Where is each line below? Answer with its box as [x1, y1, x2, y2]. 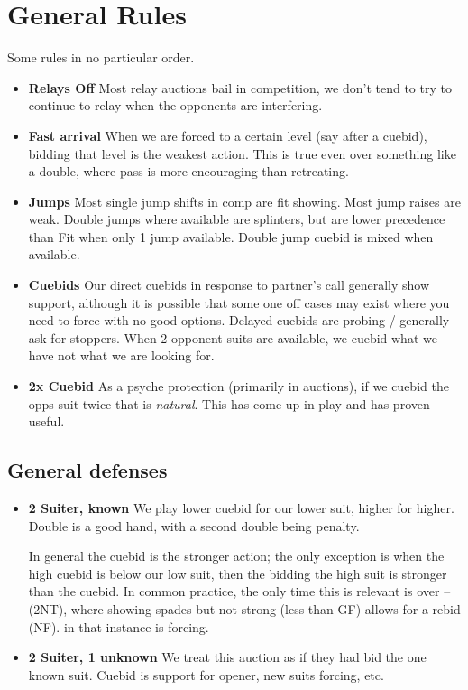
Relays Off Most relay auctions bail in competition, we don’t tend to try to [28, 78, 452, 97]
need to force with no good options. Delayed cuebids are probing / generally [28, 311, 450, 330]
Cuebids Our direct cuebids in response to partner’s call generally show [28, 275, 430, 294]
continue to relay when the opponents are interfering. [28, 96, 323, 115]
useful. [28, 412, 65, 431]
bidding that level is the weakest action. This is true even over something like [28, 144, 456, 163]
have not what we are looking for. [28, 346, 215, 365]
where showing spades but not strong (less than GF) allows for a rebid [70, 599, 461, 618]
